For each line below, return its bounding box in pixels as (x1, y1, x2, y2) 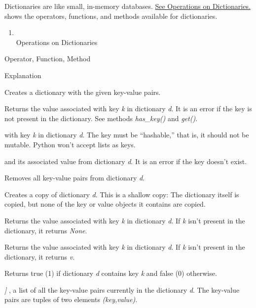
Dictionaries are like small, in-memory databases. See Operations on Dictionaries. (4, 1, 251, 11)
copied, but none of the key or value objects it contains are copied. (4, 199, 206, 209)
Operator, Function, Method (4, 53, 91, 64)
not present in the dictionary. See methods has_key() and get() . (4, 113, 198, 123)
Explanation (4, 70, 41, 80)
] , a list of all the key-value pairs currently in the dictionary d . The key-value (4, 284, 240, 295)
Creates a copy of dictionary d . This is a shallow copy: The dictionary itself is (4, 189, 239, 199)
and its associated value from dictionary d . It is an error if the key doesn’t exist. (4, 156, 247, 166)
